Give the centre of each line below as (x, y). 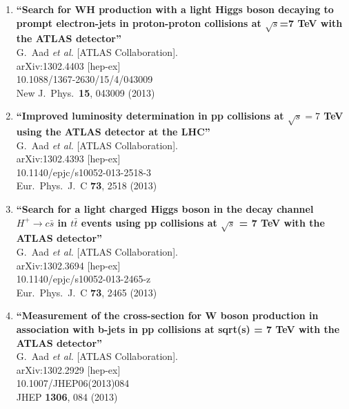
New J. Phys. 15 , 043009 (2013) (86, 92)
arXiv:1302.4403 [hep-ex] (68, 65)
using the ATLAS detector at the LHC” (113, 132)
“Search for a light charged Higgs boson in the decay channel (165, 209)
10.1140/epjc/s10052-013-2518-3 (84, 172)
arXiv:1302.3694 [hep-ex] (68, 265)
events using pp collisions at (149, 222)
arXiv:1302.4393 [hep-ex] (68, 159)
